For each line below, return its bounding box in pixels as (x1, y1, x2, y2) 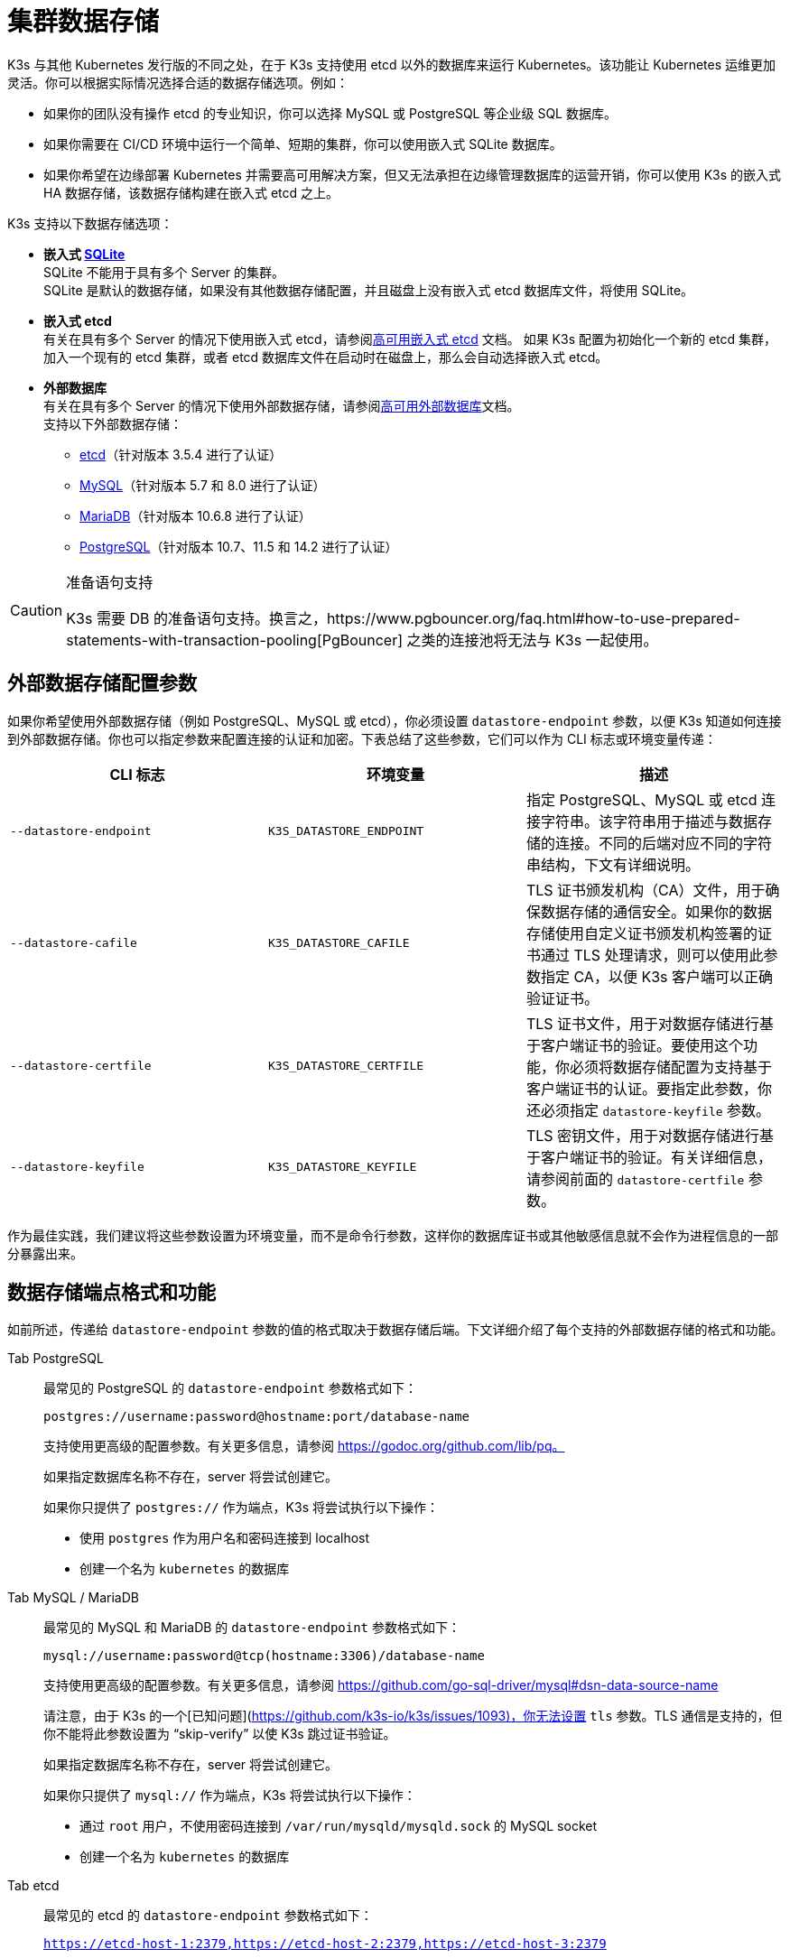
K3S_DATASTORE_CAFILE (267, 936, 410, 951)
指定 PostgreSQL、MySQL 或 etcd (525, 790, 757, 809)
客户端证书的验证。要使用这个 (540, 1035, 743, 1054)
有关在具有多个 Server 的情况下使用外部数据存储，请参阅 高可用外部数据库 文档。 (43, 397, 520, 413)
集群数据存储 (7, 6, 160, 37)
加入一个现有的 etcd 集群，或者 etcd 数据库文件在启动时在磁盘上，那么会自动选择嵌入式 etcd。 (43, 348, 609, 365)
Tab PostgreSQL (7, 1350, 104, 1367)
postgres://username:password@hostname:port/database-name (43, 1409, 470, 1424)
